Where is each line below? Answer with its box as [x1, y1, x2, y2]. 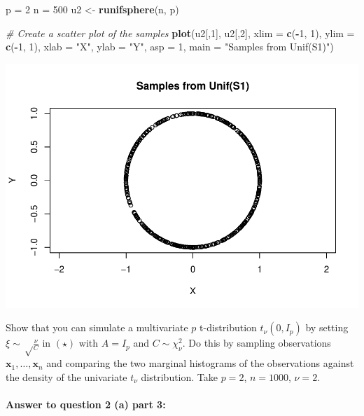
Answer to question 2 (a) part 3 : [6, 397, 166, 412]
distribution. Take [141, 369, 218, 384]
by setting [305, 320, 349, 335]
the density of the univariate [6, 369, 127, 384]
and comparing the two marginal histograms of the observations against [46, 356, 354, 370]
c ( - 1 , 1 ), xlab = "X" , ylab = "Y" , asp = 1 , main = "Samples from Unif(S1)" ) [6, 39, 334, 54]
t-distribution [199, 320, 257, 335]
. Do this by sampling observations [182, 335, 331, 350]
